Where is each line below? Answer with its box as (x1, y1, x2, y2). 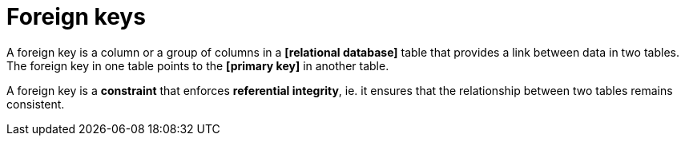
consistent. (6, 97, 65, 111)
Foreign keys (6, 3, 146, 30)
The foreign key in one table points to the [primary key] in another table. (6, 58, 389, 73)
